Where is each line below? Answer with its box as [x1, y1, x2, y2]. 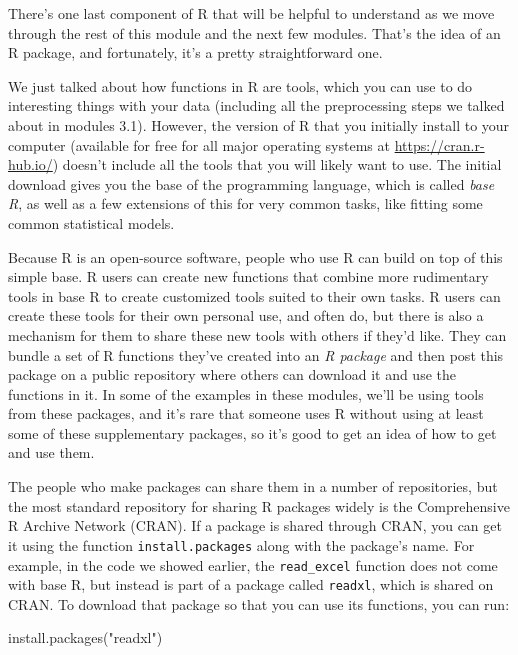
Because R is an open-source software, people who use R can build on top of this [8, 246, 503, 267]
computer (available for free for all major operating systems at [8, 134, 390, 155]
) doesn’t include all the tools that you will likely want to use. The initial [52, 154, 502, 175]
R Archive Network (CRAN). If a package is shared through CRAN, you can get [8, 515, 502, 536]
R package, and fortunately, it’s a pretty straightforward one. [8, 42, 383, 63]
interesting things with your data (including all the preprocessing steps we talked [8, 95, 505, 116]
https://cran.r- [394, 134, 485, 155]
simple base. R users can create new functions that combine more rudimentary [8, 266, 489, 287]
